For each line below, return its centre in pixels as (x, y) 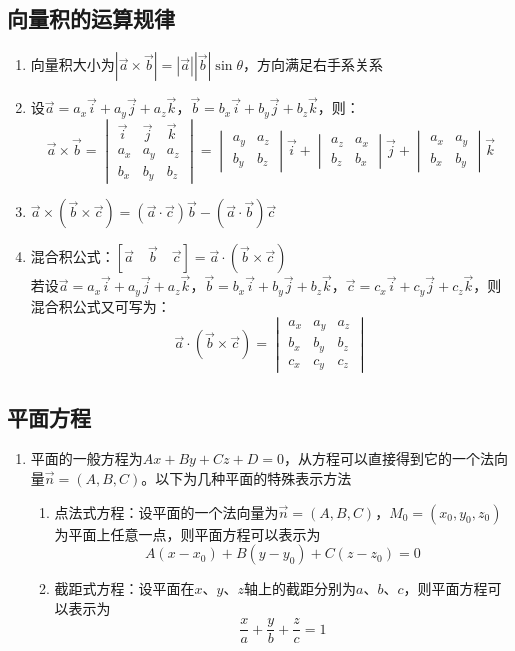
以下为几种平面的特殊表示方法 (253, 477)
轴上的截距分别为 (300, 588)
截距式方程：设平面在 (124, 588)
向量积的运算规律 (91, 18)
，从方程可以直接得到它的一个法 (388, 458)
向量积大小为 (72, 64)
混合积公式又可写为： (100, 305)
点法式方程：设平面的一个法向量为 (166, 511)
